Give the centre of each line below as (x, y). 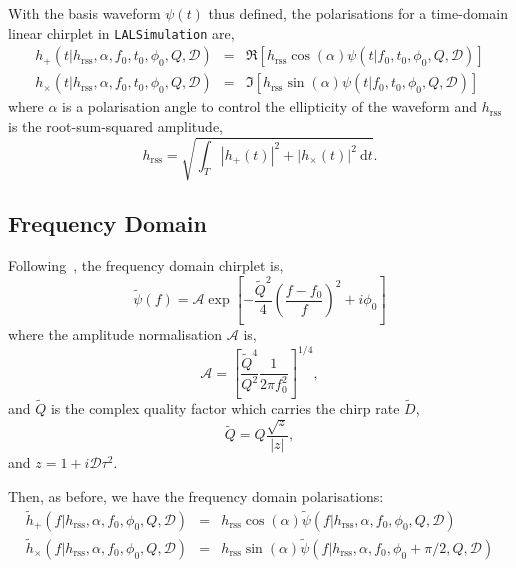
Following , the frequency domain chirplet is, (146, 265)
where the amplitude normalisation (115, 334)
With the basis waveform (84, 13)
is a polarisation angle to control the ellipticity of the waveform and (269, 106)
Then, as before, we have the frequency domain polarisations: (196, 495)
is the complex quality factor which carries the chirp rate (225, 407)
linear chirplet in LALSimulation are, (121, 32)
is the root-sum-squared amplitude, (115, 125)
